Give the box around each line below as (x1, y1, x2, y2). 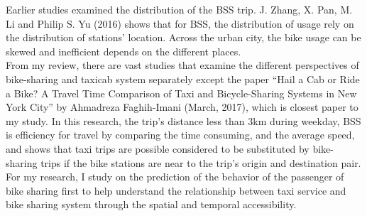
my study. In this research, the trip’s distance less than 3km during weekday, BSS (6, 113, 361, 128)
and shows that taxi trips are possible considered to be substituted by (6, 141, 310, 156)
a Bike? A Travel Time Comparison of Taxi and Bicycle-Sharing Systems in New (6, 85, 357, 100)
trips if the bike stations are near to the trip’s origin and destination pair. (40, 155, 361, 170)
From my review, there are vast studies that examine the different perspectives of (6, 58, 359, 72)
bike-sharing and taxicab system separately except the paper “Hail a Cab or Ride (6, 71, 360, 86)
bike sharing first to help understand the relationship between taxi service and (6, 183, 346, 198)
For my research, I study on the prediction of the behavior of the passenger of (6, 169, 344, 184)
